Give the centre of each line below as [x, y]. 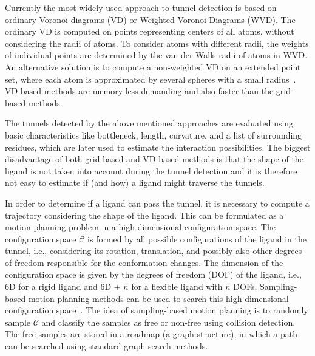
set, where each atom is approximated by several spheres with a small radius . [151, 79]
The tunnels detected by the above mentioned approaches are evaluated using [149, 123]
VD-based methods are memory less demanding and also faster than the [139, 91]
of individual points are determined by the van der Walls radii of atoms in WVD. [156, 55]
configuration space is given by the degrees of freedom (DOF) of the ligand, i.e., [153, 274]
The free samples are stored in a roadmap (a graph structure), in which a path [151, 334]
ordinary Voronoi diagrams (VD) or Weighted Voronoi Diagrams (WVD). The [150, 19]
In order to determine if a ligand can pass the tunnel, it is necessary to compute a [157, 203]
